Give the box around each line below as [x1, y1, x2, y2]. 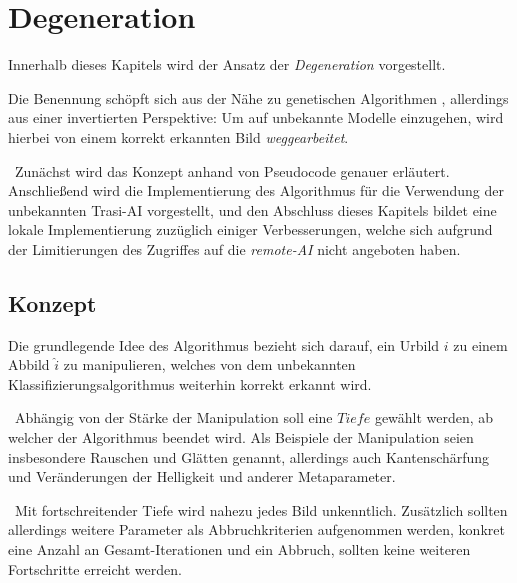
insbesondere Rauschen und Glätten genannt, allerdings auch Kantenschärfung [8, 446, 490, 467]
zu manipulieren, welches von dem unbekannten [63, 354, 356, 375]
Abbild [8, 354, 50, 375]
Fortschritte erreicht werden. [8, 558, 182, 579]
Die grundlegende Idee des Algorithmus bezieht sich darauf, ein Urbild [8, 334, 440, 355]
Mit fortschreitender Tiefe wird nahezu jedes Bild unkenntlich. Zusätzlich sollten [14, 499, 508, 520]
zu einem [453, 334, 508, 355]
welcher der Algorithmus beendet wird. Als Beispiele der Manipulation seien [8, 427, 474, 448]
